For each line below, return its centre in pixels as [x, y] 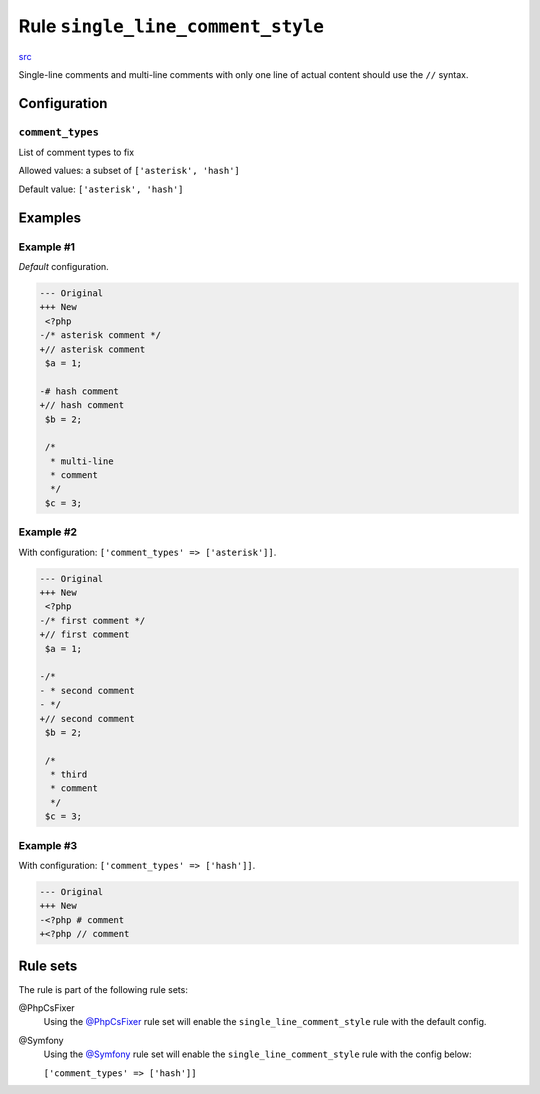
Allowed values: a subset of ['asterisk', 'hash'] [129, 171]
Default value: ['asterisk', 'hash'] [101, 189]
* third [69, 774]
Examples [50, 217]
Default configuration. [63, 267]
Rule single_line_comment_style [171, 26]
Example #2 [48, 532]
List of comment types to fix [76, 152]
